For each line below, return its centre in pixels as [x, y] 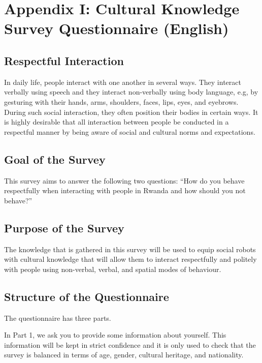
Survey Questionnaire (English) [117, 28]
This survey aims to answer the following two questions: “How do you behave [124, 180]
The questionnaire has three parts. [58, 317]
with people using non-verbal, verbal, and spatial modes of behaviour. [113, 269]
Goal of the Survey [55, 159]
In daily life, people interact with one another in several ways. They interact [123, 82]
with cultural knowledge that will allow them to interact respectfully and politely [130, 259]
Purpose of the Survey [64, 228]
